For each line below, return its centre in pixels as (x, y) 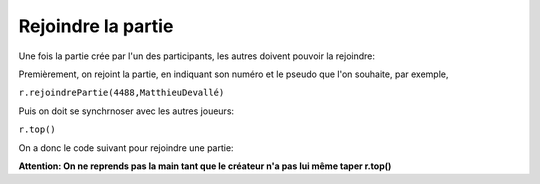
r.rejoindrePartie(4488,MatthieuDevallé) (121, 93)
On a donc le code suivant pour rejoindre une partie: (126, 147)
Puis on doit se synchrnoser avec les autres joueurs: (126, 111)
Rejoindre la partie (96, 26)
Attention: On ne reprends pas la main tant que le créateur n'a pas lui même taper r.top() (205, 166)
